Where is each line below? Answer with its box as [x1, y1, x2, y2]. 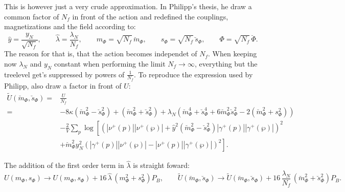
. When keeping [208, 48, 257, 59]
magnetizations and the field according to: [4, 21, 136, 32]
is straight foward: [133, 160, 190, 170]
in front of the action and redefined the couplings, [72, 11, 228, 22]
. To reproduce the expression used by [133, 69, 253, 79]
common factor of [4, 11, 59, 22]
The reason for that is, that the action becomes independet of [4, 48, 197, 59]
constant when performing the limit [54, 58, 166, 69]
